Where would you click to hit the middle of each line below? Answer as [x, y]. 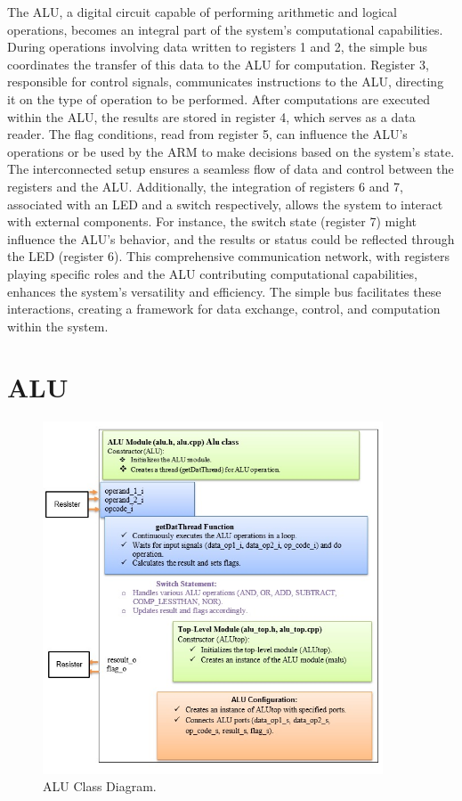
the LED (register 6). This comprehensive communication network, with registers [228, 256]
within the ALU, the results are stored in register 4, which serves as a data [211, 116]
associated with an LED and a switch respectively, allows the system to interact [225, 204]
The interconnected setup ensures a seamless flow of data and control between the [231, 169]
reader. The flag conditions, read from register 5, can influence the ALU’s [207, 134]
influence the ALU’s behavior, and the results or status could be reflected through [231, 238]
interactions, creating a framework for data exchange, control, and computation [224, 309]
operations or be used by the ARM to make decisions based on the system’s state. [231, 151]
